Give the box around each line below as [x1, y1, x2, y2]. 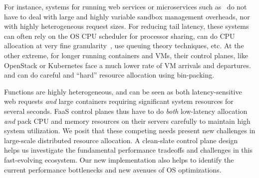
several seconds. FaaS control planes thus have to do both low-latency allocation [4, 105, 248, 116]
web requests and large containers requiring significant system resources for [4, 96, 234, 106]
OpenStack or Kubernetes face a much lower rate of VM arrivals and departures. [4, 60, 251, 70]
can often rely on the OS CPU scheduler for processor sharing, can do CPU [4, 30, 235, 41]
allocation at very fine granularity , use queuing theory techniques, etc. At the [4, 40, 244, 51]
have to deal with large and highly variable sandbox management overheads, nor [4, 11, 250, 21]
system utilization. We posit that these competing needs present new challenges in [4, 125, 256, 136]
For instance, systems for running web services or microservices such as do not [4, 1, 247, 11]
